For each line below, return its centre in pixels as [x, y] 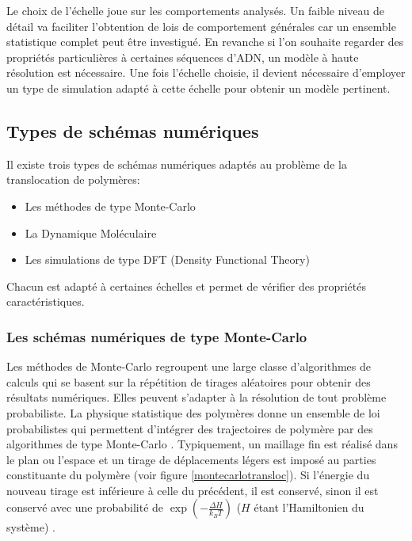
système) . [31, 527]
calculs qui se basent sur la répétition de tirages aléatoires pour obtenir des [189, 381]
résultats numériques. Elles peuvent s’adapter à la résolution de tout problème [196, 397]
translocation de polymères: [73, 179]
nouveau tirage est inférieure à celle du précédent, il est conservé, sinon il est [193, 490]
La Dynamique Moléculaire [91, 232]
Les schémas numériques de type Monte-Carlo [157, 336]
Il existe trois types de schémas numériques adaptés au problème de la [177, 164]
